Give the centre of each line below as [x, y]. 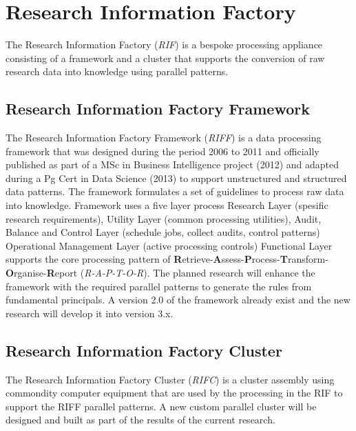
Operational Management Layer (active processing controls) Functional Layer [169, 245]
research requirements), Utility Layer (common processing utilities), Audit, [164, 218]
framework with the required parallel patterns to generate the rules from [159, 286]
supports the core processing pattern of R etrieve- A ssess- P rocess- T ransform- [167, 259]
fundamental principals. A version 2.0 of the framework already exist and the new [178, 300]
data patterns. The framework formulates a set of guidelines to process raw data [175, 191]
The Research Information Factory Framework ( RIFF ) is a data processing [164, 138]
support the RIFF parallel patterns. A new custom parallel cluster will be [161, 406]
